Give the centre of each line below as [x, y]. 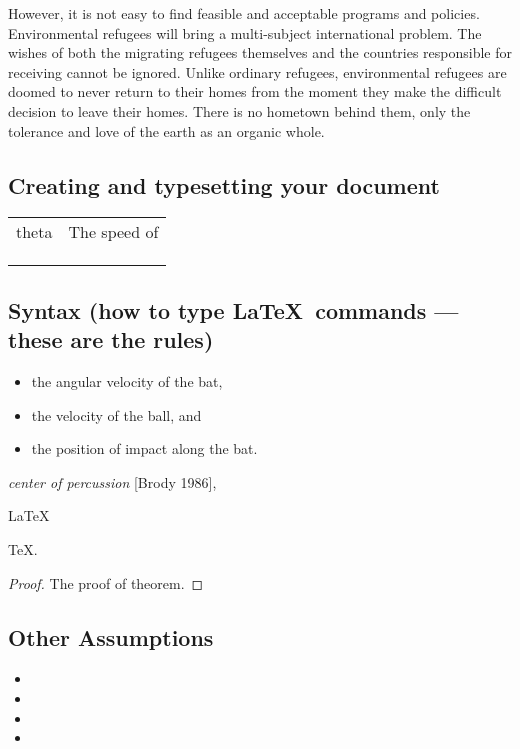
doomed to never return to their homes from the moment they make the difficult [255, 91]
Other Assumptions [111, 636]
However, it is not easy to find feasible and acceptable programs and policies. [244, 13]
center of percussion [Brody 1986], [112, 481]
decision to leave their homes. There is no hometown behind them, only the [239, 110]
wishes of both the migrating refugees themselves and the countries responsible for [260, 52]
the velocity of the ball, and [116, 414]
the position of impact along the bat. [144, 448]
